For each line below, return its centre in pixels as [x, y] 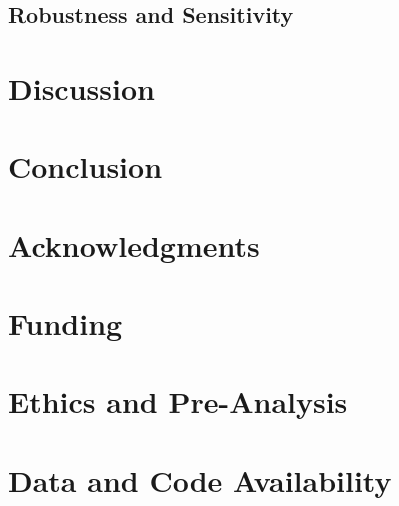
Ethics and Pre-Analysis [178, 401]
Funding [65, 323]
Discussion [81, 87]
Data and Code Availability [200, 479]
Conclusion [85, 166]
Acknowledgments [134, 244]
